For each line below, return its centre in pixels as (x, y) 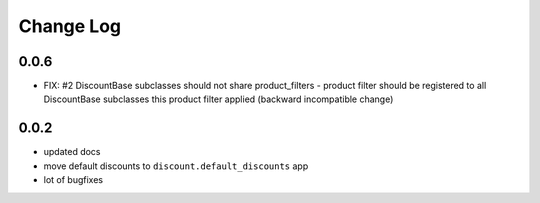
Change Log (70, 26)
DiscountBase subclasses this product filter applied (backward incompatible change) (218, 99)
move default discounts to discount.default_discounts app (176, 166)
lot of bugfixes (73, 180)
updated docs (72, 152)
